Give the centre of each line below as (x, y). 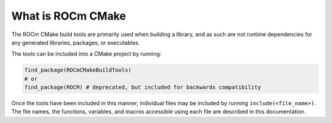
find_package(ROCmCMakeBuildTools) (78, 70)
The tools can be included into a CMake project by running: (86, 54)
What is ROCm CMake (69, 16)
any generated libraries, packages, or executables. (76, 42)
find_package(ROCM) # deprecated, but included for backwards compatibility (143, 88)
